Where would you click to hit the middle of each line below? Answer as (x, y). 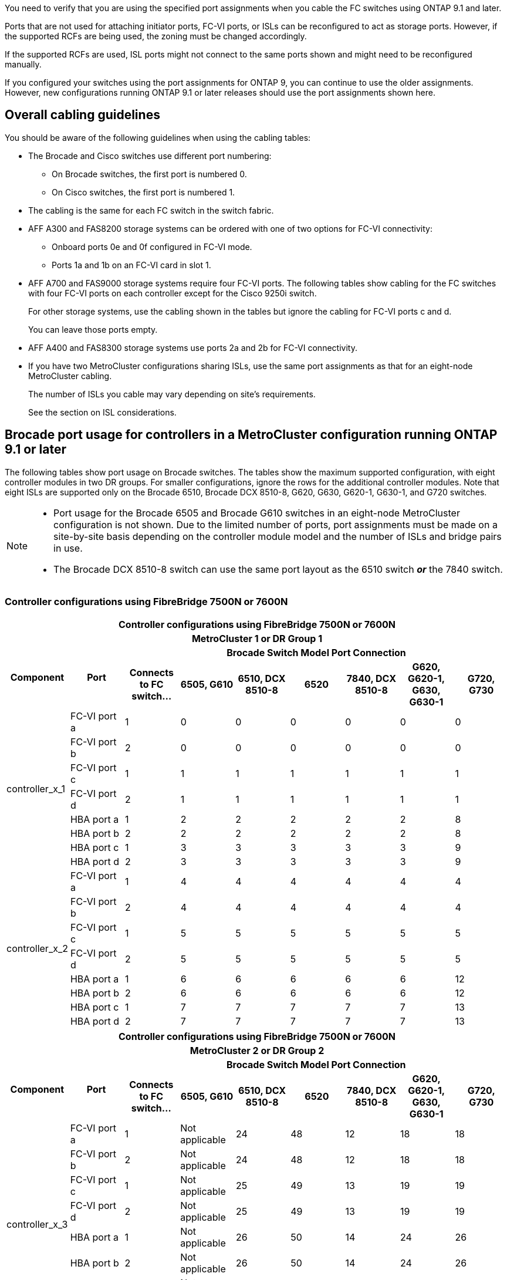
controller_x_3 (37, 1225)
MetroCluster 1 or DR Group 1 (257, 639)
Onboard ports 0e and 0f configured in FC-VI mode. (152, 246)
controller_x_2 (37, 949)
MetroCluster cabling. (70, 376)
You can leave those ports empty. (93, 329)
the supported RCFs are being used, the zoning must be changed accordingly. (156, 36)
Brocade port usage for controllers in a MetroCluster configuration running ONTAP (251, 435)
